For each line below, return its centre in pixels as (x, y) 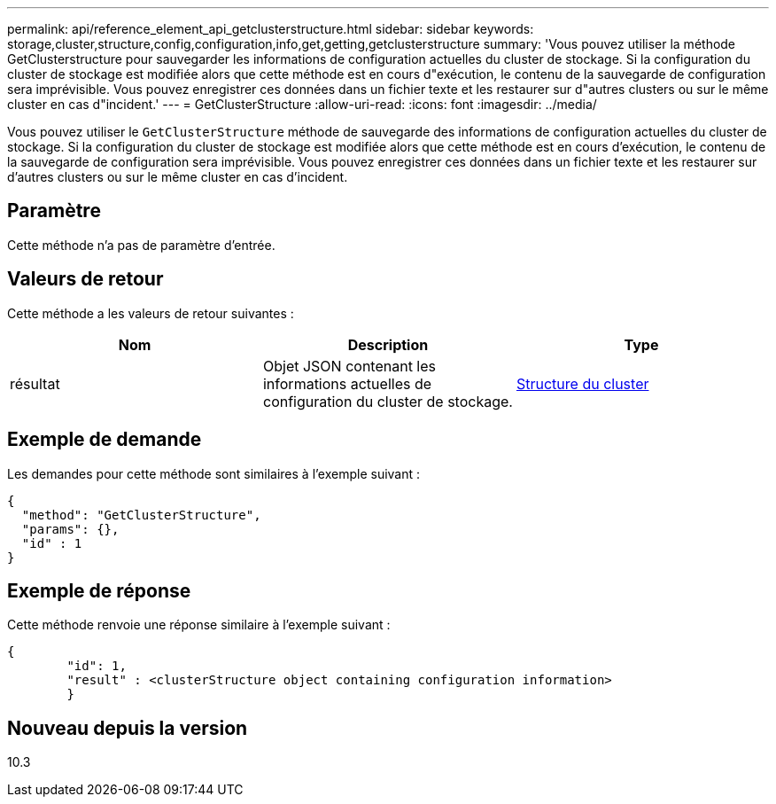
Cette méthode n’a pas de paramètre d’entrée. (141, 245)
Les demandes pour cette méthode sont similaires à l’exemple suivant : (214, 473)
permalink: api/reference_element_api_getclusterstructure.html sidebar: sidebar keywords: (271, 29)
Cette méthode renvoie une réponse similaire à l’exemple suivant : (199, 625)
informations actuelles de (347, 383)
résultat (35, 383)
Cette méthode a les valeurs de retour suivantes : (151, 313)
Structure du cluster (582, 383)
